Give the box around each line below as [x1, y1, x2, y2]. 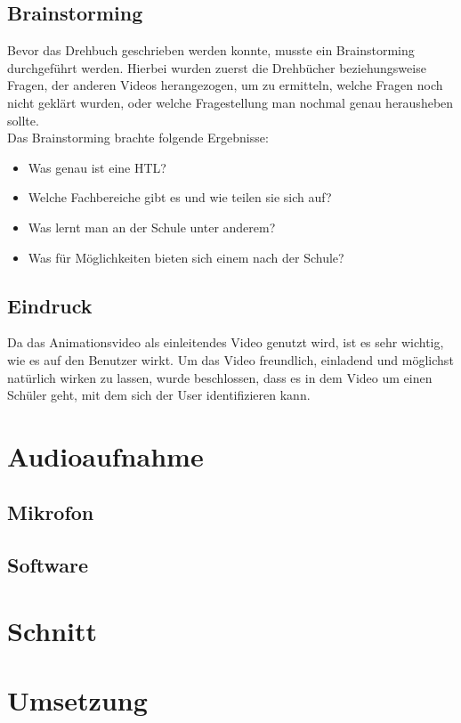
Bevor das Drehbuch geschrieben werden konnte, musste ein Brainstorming [7, 41, 415, 60]
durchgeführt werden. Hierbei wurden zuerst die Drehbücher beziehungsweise [7, 58, 426, 77]
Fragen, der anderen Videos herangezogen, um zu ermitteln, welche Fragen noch [7, 76, 443, 94]
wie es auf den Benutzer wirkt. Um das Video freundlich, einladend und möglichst [7, 350, 454, 369]
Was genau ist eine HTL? [28, 158, 166, 176]
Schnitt [7, 612, 98, 648]
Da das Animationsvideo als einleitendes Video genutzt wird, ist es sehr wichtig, [7, 333, 444, 352]
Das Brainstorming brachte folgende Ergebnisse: [7, 128, 269, 147]
